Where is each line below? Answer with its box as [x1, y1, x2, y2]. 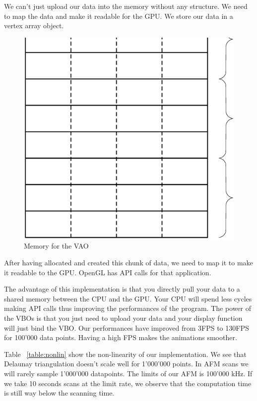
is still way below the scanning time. [4, 388, 115, 398]
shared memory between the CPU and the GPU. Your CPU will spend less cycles [4, 293, 252, 303]
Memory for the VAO [24, 241, 89, 251]
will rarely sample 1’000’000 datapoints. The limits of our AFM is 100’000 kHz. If [4, 368, 253, 378]
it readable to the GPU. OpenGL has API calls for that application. [4, 267, 211, 277]
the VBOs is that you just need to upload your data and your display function [4, 312, 243, 323]
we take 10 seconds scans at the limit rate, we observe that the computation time [4, 378, 252, 388]
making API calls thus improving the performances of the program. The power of [4, 303, 252, 313]
